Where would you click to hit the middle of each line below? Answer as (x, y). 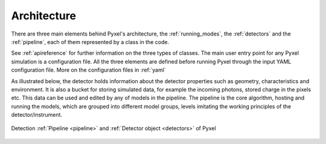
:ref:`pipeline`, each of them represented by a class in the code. (90, 42)
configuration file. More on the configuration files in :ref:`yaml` (88, 70)
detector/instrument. (37, 115)
